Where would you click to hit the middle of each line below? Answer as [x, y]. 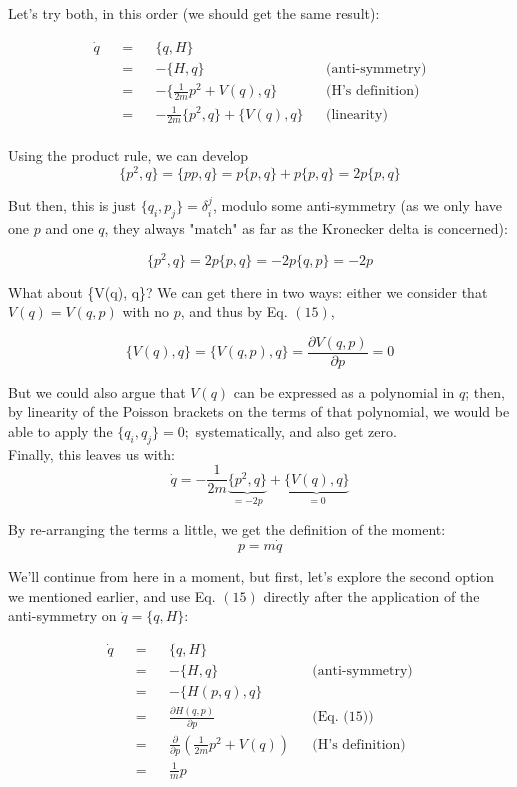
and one [69, 227]
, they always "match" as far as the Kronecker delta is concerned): [306, 227]
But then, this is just [72, 205]
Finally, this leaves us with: [91, 453]
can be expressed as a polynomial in [344, 391]
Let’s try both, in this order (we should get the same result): [194, 13]
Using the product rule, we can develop [128, 155]
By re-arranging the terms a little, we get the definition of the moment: [227, 529]
